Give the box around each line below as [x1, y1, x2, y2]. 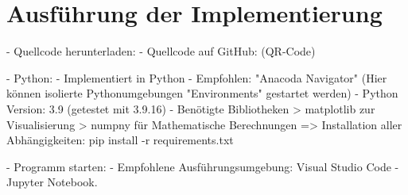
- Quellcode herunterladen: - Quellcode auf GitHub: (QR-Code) [6, 43, 316, 59]
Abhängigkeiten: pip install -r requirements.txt [6, 132, 234, 148]
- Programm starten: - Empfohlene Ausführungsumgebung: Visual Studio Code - [6, 158, 399, 174]
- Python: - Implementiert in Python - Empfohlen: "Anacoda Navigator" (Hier [6, 69, 387, 86]
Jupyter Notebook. [6, 174, 98, 190]
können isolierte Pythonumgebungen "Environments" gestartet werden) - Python [6, 85, 398, 101]
